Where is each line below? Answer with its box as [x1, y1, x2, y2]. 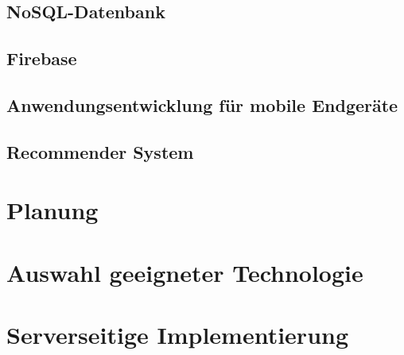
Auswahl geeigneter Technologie [6, 256, 363, 288]
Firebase [6, 46, 77, 71]
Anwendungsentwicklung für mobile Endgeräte [6, 92, 398, 117]
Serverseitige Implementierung [6, 318, 349, 351]
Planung [6, 194, 99, 226]
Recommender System [6, 139, 194, 164]
